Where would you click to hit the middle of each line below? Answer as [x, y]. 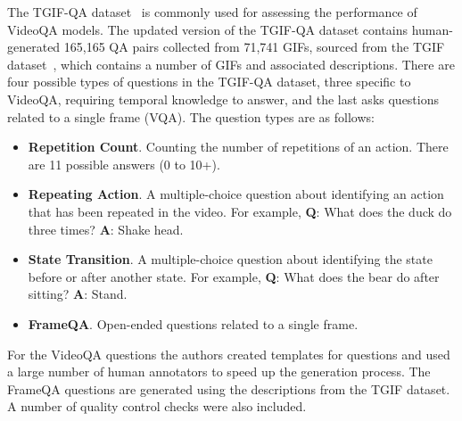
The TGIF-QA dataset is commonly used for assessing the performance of [212, 12]
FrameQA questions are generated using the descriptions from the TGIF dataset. [229, 388]
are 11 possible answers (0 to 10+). [124, 164]
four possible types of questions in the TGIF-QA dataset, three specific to [209, 82]
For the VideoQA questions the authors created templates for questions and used [229, 354]
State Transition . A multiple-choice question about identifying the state [230, 259]
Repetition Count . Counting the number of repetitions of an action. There [238, 147]
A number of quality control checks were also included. [157, 406]
